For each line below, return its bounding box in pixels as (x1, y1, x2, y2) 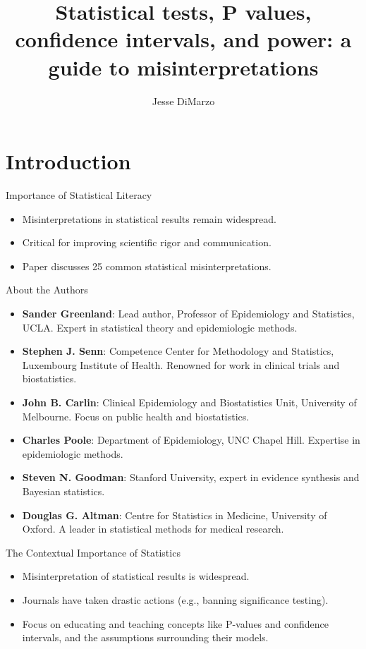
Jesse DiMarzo (152, 93, 215, 108)
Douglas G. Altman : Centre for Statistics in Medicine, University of (22, 507, 327, 522)
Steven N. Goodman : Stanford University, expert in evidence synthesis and (22, 470, 360, 485)
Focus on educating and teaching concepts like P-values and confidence (22, 616, 329, 631)
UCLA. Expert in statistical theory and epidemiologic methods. (22, 320, 298, 334)
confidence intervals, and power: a (15, 25, 352, 54)
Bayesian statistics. (22, 483, 105, 498)
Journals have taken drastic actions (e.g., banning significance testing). (22, 592, 329, 607)
